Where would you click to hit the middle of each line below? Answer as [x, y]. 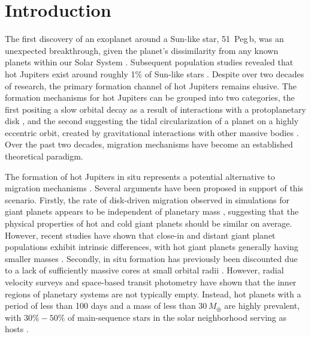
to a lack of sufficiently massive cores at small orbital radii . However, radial [144, 270]
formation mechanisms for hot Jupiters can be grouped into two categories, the [150, 97]
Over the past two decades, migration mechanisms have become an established [149, 144]
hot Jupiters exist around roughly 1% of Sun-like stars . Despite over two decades [155, 73]
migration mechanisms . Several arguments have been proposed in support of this [154, 188]
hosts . [17, 329]
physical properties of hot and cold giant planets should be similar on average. [149, 223]
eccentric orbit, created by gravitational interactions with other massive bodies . [152, 132]
